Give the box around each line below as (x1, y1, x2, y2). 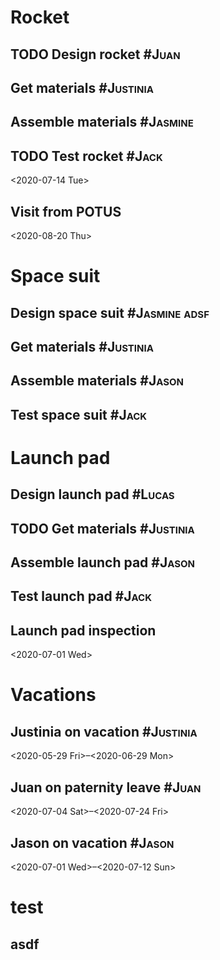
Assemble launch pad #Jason (10, 554, 196, 571)
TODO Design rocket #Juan (10, 46, 181, 63)
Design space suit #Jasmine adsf (10, 304, 210, 321)
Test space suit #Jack (10, 406, 148, 423)
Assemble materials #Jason (10, 372, 185, 390)
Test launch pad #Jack (10, 588, 152, 605)
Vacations (10, 684, 97, 706)
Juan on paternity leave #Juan (10, 779, 202, 796)
